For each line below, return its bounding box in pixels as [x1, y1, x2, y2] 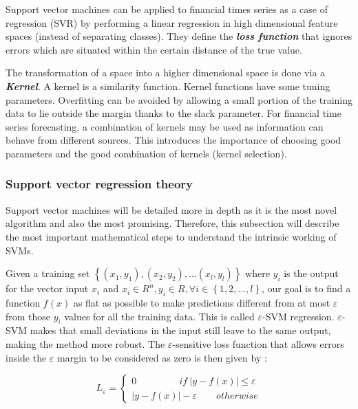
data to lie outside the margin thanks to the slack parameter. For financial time [6, 106, 341, 120]
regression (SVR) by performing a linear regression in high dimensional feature [6, 15, 338, 30]
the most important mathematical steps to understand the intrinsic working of [6, 229, 337, 243]
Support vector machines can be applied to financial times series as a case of [6, 2, 328, 16]
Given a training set [6, 266, 90, 280]
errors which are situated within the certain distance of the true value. [6, 42, 302, 56]
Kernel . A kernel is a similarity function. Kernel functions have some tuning [6, 78, 330, 93]
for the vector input [6, 281, 89, 296]
